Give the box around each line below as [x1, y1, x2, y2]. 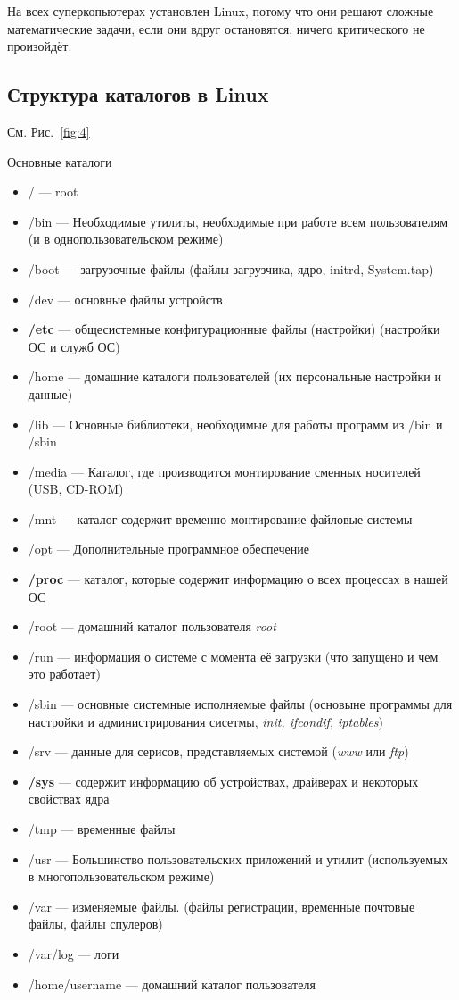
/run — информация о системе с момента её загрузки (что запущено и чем [28, 646, 439, 665]
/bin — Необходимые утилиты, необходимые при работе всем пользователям [28, 212, 448, 230]
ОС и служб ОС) [28, 337, 120, 355]
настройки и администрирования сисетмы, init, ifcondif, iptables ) [28, 712, 383, 730]
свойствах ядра [28, 789, 110, 808]
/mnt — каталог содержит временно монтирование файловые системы [28, 509, 413, 528]
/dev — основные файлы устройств [28, 289, 223, 308]
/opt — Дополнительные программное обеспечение [28, 539, 309, 558]
